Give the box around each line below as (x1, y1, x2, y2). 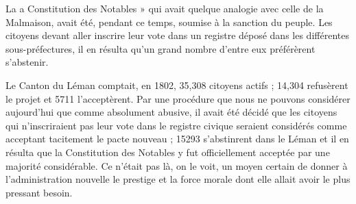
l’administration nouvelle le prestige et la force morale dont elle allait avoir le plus (5, 172, 351, 186)
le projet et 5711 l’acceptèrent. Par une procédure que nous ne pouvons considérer (5, 91, 351, 105)
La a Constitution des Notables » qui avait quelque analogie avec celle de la (5, 1, 324, 15)
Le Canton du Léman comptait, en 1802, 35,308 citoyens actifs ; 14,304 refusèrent (5, 77, 348, 92)
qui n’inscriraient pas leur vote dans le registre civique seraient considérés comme (5, 118, 347, 132)
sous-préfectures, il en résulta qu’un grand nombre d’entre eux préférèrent (5, 41, 316, 55)
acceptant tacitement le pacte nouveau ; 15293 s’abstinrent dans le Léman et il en (5, 131, 349, 146)
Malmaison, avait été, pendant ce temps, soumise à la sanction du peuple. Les (5, 14, 333, 29)
